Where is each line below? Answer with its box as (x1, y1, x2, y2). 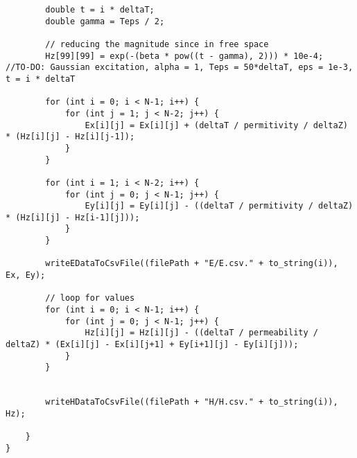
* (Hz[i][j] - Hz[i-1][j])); (6, 212, 140, 222)
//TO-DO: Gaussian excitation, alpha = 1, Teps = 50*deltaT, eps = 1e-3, (6, 62, 354, 73)
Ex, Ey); (6, 270, 46, 281)
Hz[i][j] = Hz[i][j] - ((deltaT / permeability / (85, 328, 319, 338)
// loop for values (45, 293, 135, 303)
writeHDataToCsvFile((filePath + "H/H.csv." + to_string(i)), (45, 397, 338, 407)
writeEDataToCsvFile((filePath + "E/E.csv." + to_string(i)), (45, 258, 338, 269)
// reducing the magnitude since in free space (45, 39, 269, 49)
